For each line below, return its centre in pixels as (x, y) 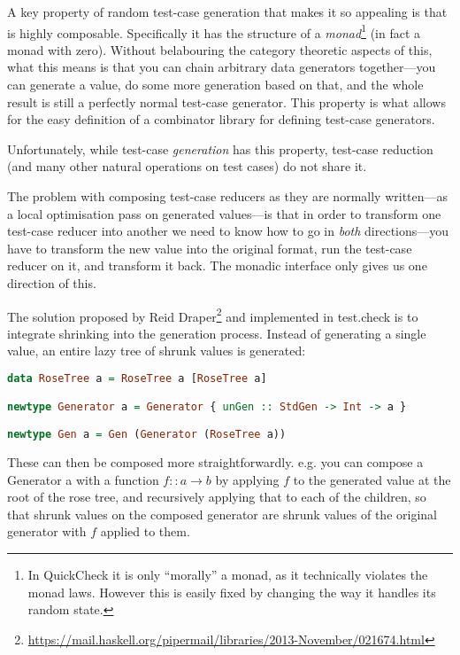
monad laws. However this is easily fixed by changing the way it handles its (232, 592)
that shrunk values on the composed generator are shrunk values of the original (222, 514)
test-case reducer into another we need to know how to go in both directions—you (228, 231)
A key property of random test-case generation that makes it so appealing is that (227, 12)
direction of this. (52, 282)
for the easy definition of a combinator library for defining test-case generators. (221, 119)
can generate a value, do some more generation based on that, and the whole (215, 85)
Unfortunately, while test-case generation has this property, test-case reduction (220, 148)
